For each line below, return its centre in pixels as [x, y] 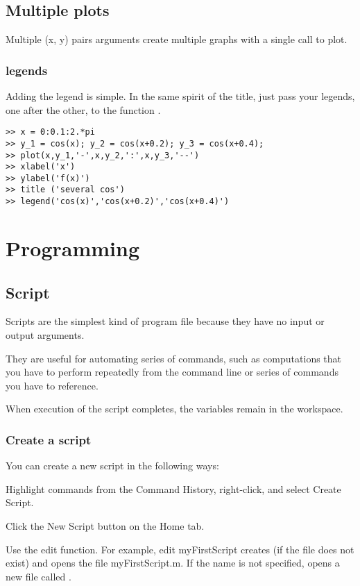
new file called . [38, 576]
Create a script [49, 439]
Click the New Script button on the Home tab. [105, 525]
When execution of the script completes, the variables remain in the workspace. [174, 409]
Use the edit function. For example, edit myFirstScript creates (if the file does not [180, 549]
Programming [72, 248]
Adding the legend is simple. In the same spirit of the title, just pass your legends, [180, 96]
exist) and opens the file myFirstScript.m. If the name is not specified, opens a [173, 563]
